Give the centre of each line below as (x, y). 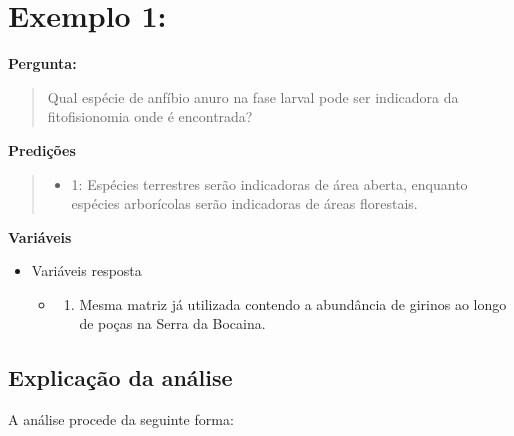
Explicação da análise (120, 377)
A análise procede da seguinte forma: (121, 419)
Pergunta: (42, 63)
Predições (42, 149)
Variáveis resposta (86, 270)
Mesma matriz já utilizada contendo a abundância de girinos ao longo (293, 303)
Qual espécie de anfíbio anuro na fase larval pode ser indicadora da (253, 96)
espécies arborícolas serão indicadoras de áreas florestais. (244, 203)
